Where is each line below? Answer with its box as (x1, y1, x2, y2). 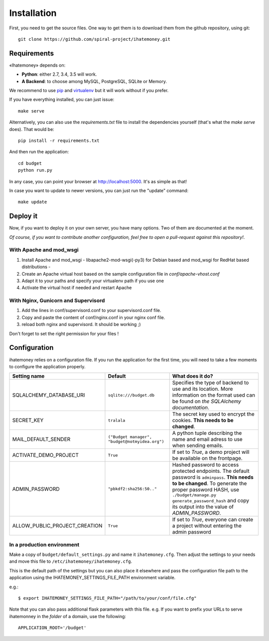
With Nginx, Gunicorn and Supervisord (9, 297, 105, 304)
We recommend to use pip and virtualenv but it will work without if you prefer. (9, 88, 169, 94)
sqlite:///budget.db (108, 392, 154, 398)
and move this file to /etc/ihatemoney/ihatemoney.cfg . (9, 558, 133, 564)
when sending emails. (172, 442, 224, 449)
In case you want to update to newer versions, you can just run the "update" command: (9, 187, 189, 194)
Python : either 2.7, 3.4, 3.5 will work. (21, 71, 97, 77)
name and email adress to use (172, 436, 243, 443)
